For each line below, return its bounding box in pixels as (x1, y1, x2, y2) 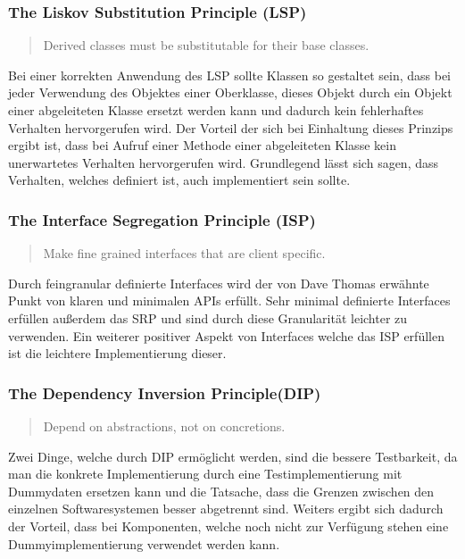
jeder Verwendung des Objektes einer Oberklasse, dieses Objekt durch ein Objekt (8, 83, 453, 102)
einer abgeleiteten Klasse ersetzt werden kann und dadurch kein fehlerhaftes (8, 101, 424, 119)
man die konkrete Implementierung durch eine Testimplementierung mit (8, 464, 403, 483)
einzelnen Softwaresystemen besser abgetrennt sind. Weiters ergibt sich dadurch (8, 499, 444, 518)
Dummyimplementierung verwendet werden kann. (8, 534, 280, 553)
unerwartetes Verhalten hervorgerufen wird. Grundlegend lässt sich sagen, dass (8, 153, 439, 171)
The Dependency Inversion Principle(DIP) (8, 381, 321, 404)
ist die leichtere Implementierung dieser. (8, 344, 227, 363)
